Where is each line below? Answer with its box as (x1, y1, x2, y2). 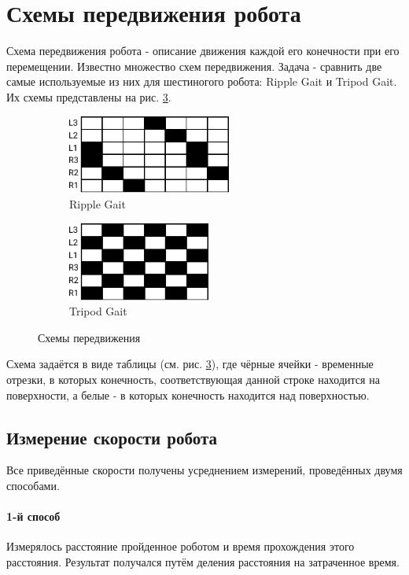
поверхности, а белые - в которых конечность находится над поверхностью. (6, 386, 370, 403)
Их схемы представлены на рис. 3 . (6, 88, 171, 105)
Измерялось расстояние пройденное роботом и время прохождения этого (6, 538, 355, 555)
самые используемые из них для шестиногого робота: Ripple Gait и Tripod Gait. (6, 73, 397, 90)
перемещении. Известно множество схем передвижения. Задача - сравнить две (6, 57, 382, 74)
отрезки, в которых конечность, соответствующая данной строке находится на (6, 371, 380, 388)
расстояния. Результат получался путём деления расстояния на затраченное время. (6, 554, 400, 570)
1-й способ (6, 508, 61, 525)
